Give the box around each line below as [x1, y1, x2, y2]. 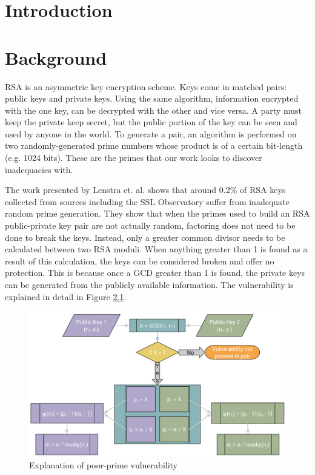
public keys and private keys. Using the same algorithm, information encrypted [5, 92, 299, 105]
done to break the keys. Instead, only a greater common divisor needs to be [5, 231, 285, 243]
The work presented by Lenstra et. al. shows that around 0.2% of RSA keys [5, 183, 286, 196]
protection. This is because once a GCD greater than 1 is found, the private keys [5, 266, 305, 279]
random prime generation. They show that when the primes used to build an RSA [5, 207, 310, 220]
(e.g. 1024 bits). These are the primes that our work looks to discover [5, 151, 262, 164]
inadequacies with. [5, 163, 73, 175]
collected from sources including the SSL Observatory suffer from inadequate [5, 195, 290, 208]
